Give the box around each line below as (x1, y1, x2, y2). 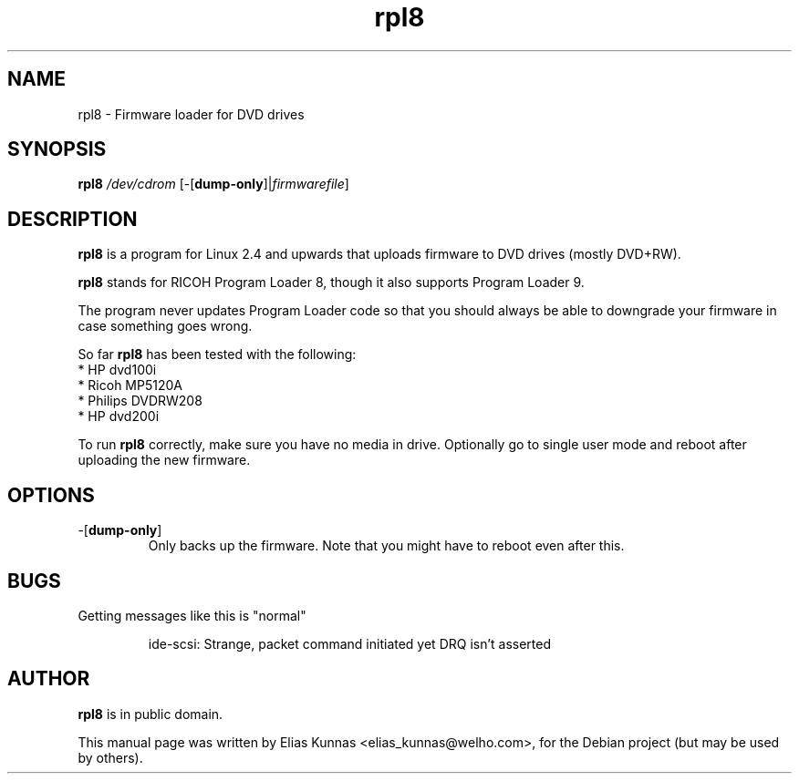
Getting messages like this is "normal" (78, 607, 306, 623)
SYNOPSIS (7, 138, 107, 161)
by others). (78, 749, 143, 766)
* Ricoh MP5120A (78, 377, 182, 394)
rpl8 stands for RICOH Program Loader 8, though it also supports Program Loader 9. (78, 274, 585, 291)
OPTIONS (7, 483, 95, 507)
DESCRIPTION (7, 207, 138, 231)
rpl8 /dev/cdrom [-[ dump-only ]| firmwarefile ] (78, 176, 349, 192)
